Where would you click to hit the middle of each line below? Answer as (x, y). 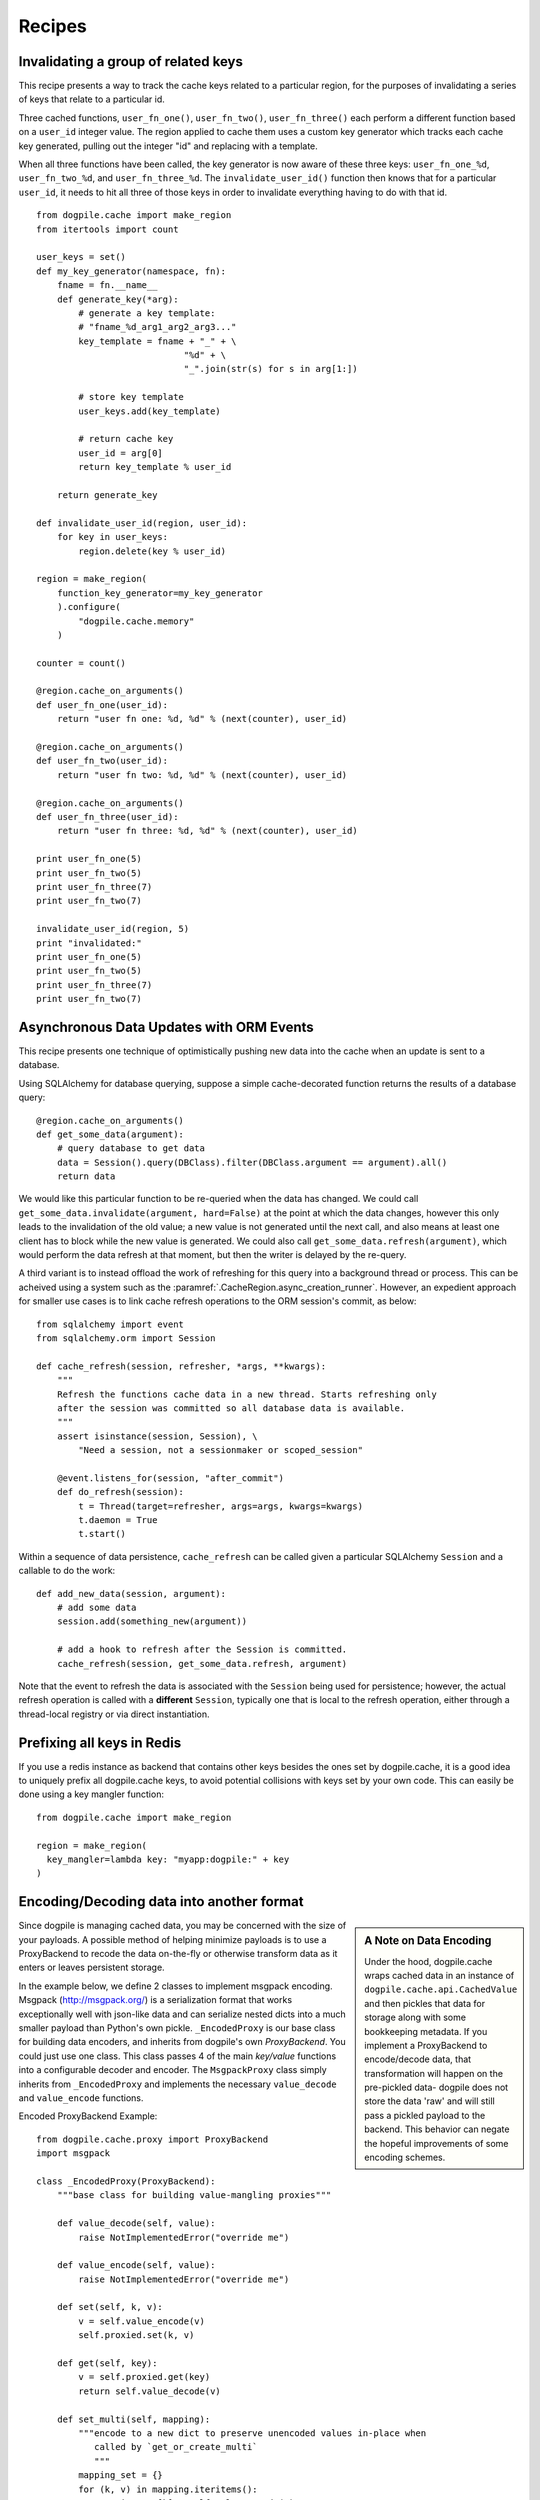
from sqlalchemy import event (110, 1324)
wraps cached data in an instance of (439, 1975)
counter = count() (81, 663)
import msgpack (73, 2153)
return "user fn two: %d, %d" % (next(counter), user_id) (202, 774)
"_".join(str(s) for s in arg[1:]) (271, 369)
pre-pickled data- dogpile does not (436, 2087)
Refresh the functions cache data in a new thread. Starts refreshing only (246, 1394)
